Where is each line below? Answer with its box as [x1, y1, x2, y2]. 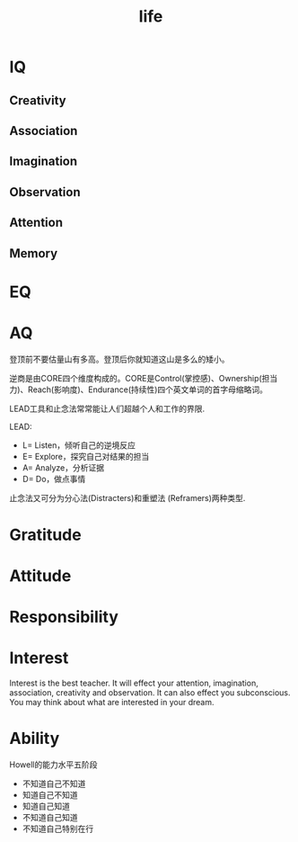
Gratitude [9, 524, 83, 545]
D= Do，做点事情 [22, 473, 86, 484]
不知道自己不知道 [22, 778, 86, 789]
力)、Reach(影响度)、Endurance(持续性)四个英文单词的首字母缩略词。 [9, 384, 267, 395]
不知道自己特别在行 [22, 823, 94, 834]
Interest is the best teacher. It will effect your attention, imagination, [9, 677, 259, 689]
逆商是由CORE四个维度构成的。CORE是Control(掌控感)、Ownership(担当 [9, 372, 278, 383]
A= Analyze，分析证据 [22, 461, 105, 473]
